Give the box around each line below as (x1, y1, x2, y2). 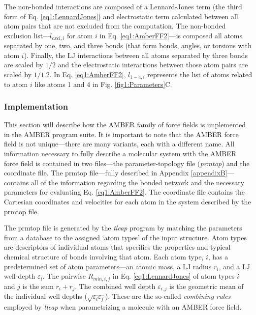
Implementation (4, 100, 68, 112)
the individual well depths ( (4, 291, 87, 301)
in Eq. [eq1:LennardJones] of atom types (112, 271, 235, 281)
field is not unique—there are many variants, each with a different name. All (4, 139, 235, 149)
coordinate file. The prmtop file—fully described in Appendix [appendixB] (4, 168, 227, 178)
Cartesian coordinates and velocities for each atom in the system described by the (4, 197, 251, 207)
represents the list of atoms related (147, 69, 252, 80)
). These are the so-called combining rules (105, 291, 231, 301)
